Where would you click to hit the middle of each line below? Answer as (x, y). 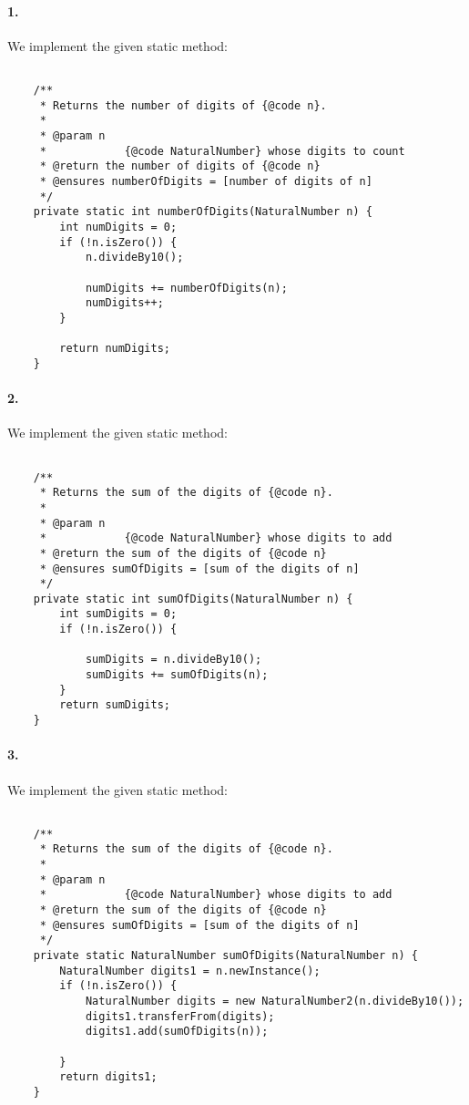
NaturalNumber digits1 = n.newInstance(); (190, 971)
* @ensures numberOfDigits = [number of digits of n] (206, 181)
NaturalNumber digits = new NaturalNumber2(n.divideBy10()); (275, 1001)
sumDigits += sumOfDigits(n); (177, 675)
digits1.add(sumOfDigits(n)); (177, 1032)
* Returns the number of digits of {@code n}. (183, 105)
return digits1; (108, 1077)
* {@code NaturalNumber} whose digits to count (222, 151)
